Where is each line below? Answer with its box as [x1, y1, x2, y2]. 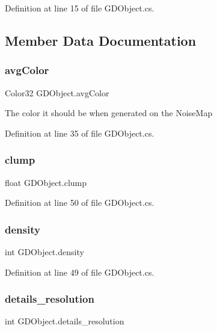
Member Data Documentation [5, 31, 197, 49]
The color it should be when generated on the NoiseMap [5, 107, 213, 119]
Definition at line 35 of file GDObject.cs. [5, 126, 154, 139]
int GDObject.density [5, 246, 84, 258]
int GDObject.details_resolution [5, 315, 124, 327]
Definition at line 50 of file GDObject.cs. [5, 196, 154, 209]
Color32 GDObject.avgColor [5, 86, 109, 99]
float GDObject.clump [5, 176, 87, 188]
